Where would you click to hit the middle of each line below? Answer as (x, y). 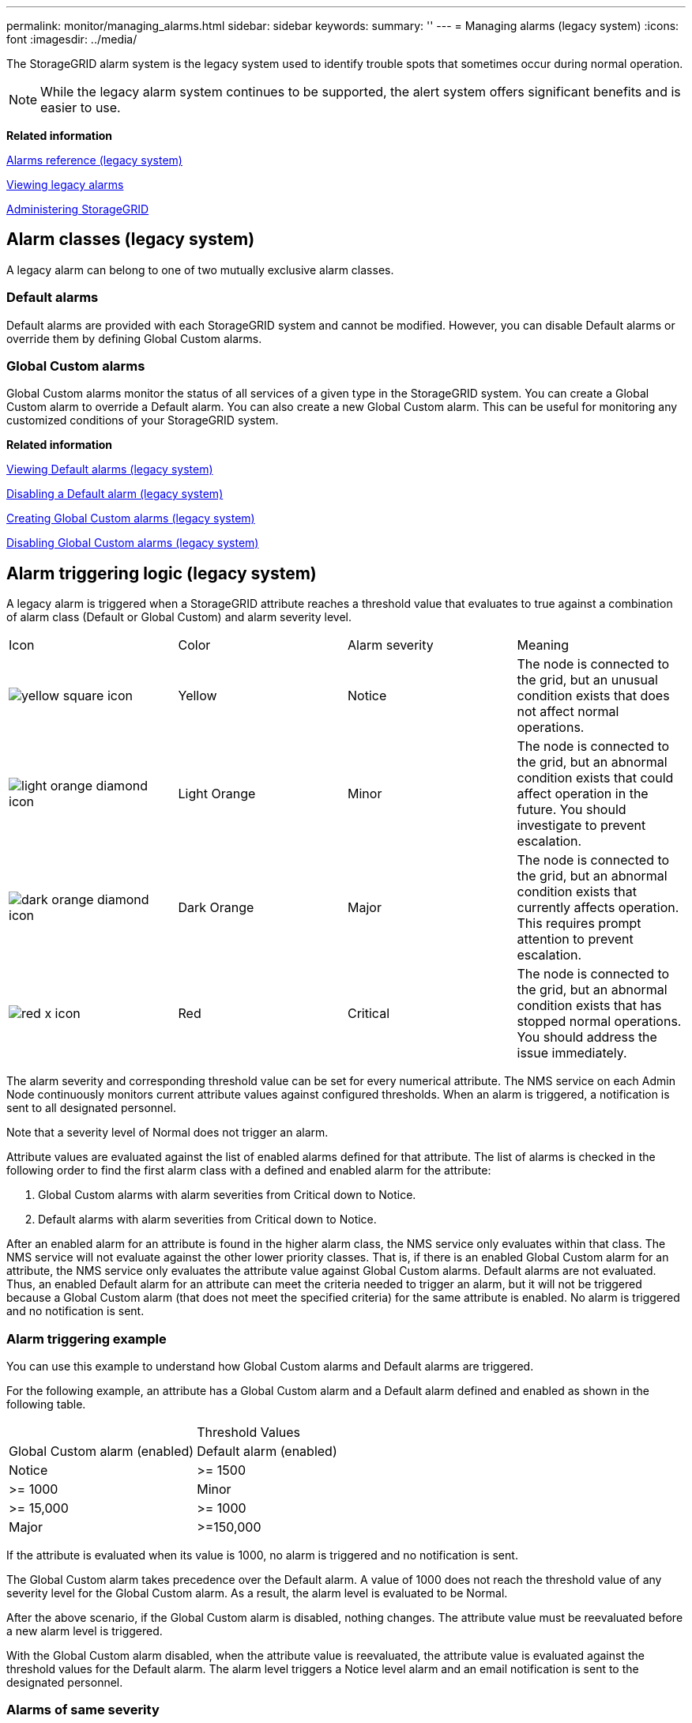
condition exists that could (595, 778)
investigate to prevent (581, 826)
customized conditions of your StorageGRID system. (143, 420)
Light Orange (217, 794)
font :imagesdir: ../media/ (72, 39)
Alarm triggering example (86, 1338)
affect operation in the (583, 794)
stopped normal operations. (599, 1022)
